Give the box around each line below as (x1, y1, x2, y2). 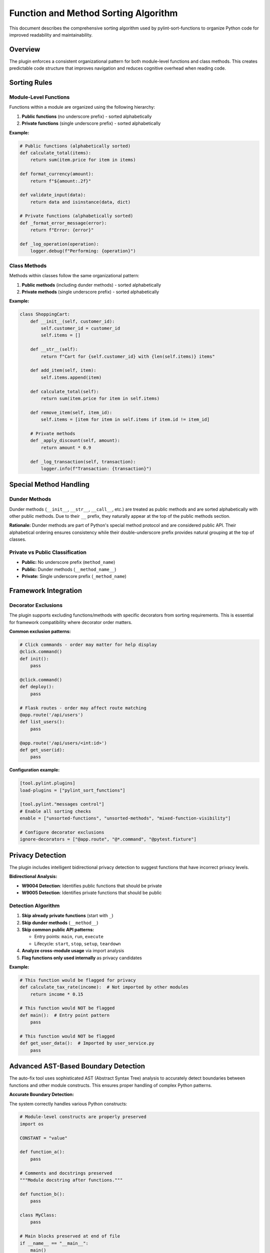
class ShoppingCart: (19, 311, 70, 317)
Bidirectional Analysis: (9, 874, 57, 880)
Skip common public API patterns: (21, 926, 94, 932)
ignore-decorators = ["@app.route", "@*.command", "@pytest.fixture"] (19, 837, 197, 842)
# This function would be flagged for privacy (19, 977, 136, 983)
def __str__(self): (30, 346, 78, 352)
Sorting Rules (9, 78, 52, 87)
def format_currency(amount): (19, 171, 94, 177)
